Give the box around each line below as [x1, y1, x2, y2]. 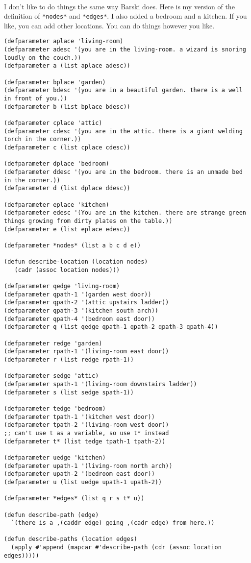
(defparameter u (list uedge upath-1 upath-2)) [4, 478, 162, 486]
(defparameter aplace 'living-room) [4, 38, 124, 45]
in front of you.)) [4, 95, 67, 102]
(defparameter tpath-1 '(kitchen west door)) [4, 413, 155, 420]
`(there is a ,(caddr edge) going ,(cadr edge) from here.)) [11, 519, 215, 527]
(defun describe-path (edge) [4, 511, 99, 518]
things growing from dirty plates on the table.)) [4, 217, 173, 224]
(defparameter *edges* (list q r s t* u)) [4, 495, 145, 502]
